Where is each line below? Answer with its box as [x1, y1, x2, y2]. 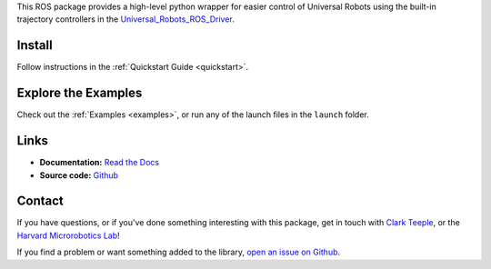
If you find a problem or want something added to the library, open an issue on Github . [16, 246, 341, 258]
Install [16, 37, 54, 54]
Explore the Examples [16, 85, 143, 101]
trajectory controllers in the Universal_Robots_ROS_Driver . [16, 14, 235, 25]
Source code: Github [39, 169, 118, 181]
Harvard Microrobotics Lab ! [16, 230, 120, 241]
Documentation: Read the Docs [39, 157, 159, 168]
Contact [16, 194, 64, 209]
